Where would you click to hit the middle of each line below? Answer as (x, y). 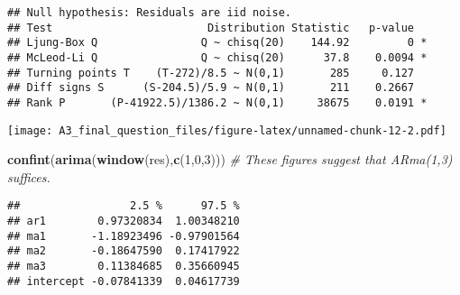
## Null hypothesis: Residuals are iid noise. (149, 13)
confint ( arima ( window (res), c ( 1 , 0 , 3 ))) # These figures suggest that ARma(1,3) (230, 159)
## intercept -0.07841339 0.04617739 (124, 281)
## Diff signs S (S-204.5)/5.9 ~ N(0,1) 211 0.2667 (211, 88)
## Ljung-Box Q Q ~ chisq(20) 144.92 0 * (217, 43)
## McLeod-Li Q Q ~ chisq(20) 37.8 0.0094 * (217, 57)
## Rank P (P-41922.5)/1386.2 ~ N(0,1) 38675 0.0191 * (217, 102)
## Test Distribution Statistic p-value (211, 28)
